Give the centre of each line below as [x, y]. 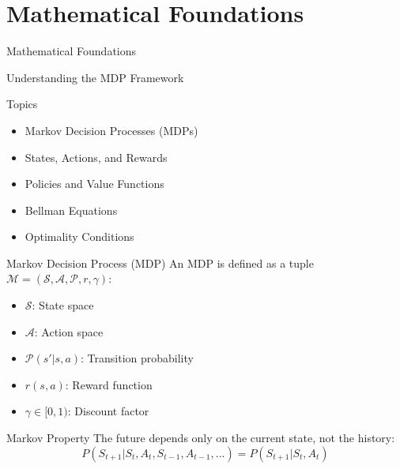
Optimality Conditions [79, 236]
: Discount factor [108, 411]
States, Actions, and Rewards [96, 157]
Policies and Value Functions [94, 184]
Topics [22, 104]
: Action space [69, 331]
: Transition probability [137, 358]
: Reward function [109, 384]
